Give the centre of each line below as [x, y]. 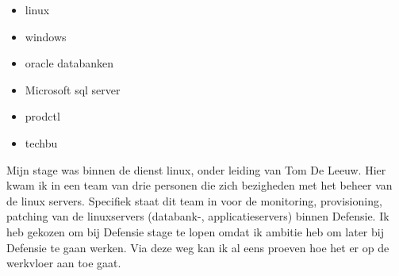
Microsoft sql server [73, 89]
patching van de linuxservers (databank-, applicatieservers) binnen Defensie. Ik [198, 216]
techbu [41, 142]
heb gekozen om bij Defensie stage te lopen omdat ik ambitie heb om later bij [195, 231]
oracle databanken [69, 63]
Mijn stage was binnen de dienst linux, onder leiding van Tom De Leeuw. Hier [196, 169]
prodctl [42, 116]
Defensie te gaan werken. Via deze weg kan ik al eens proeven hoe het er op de [198, 247]
